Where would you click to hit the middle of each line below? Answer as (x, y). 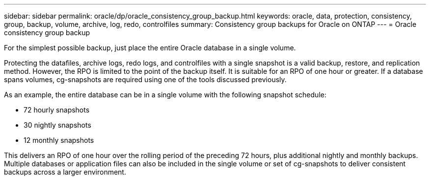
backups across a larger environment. (65, 172)
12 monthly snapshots (59, 140)
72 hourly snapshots (57, 110)
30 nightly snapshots (57, 125)
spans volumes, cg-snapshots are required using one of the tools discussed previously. (145, 79)
